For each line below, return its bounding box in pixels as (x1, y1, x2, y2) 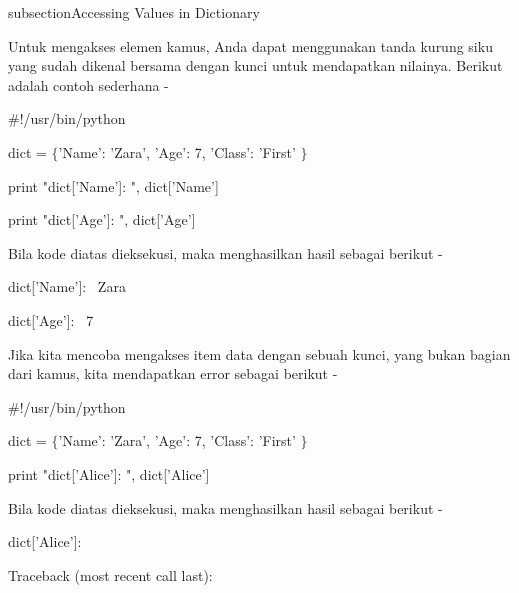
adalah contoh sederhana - (8, 74, 169, 95)
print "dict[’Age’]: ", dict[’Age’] (8, 209, 196, 230)
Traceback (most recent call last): (8, 564, 213, 585)
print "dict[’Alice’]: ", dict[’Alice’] (8, 463, 210, 484)
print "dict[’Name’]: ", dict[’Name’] (8, 175, 219, 196)
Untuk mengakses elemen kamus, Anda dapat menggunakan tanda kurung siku (8, 35, 493, 56)
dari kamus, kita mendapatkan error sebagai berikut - (8, 363, 338, 384)
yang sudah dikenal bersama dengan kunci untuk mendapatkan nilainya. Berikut (8, 55, 503, 76)
